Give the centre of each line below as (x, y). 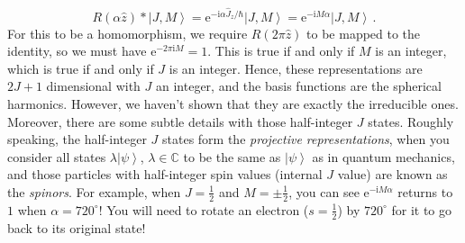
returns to (425, 191)
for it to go (422, 209)
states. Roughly (411, 121)
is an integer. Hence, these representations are (296, 68)
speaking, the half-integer (77, 139)
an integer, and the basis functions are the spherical (298, 86)
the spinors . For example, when (94, 191)
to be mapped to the (364, 33)
